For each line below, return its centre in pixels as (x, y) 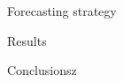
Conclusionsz (42, 70)
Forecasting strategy (62, 11)
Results (27, 40)
